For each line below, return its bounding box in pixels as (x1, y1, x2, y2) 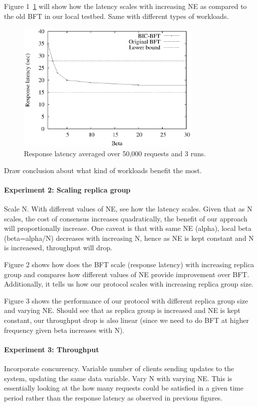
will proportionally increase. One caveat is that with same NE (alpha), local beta (4, 223, 252, 233)
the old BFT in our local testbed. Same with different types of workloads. (4, 10, 229, 21)
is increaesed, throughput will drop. (4, 242, 113, 253)
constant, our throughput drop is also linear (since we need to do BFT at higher (4, 314, 249, 325)
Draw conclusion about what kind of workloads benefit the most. (4, 165, 202, 175)
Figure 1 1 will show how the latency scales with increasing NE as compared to (4, 1, 247, 11)
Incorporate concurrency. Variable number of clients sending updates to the (4, 363, 234, 373)
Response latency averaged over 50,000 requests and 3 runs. (24, 148, 206, 159)
